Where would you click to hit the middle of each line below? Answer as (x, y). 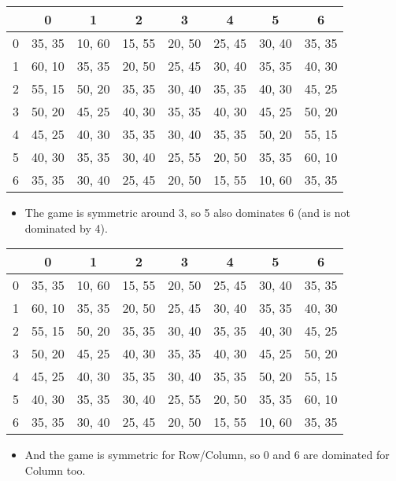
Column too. (55, 470)
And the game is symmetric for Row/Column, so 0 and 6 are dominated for (207, 455)
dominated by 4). (66, 228)
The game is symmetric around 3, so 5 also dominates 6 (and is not (187, 212)
